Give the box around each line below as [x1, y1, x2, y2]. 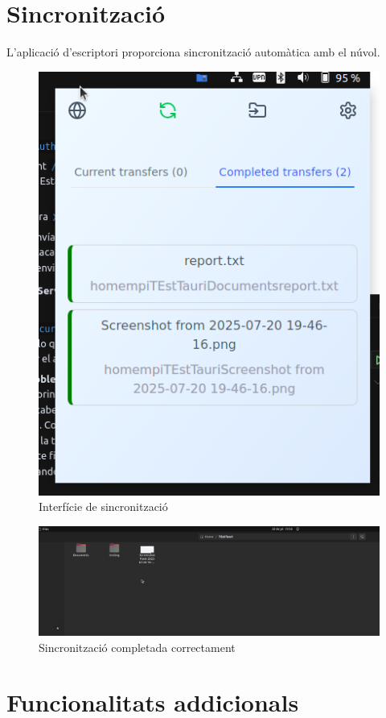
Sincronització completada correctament [39, 638, 236, 655]
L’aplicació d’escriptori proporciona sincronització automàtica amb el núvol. [6, 44, 380, 60]
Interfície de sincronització [39, 498, 168, 515]
